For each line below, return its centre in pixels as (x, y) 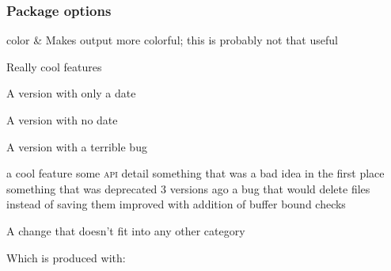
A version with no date (62, 120)
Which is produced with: (66, 257)
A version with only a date (71, 93)
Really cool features (54, 66)
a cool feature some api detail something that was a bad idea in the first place (195, 173)
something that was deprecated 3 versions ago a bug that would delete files (188, 188)
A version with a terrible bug (77, 146)
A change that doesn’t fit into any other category (126, 230)
